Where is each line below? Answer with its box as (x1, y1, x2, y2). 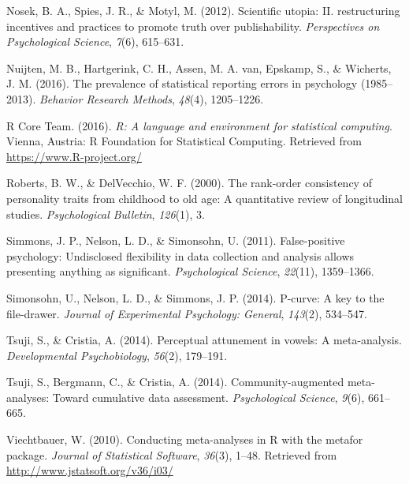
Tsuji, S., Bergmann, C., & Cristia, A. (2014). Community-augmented (6, 373, 344, 390)
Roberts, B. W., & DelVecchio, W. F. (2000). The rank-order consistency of (6, 174, 372, 191)
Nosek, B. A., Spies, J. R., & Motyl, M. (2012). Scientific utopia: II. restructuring (6, 2, 400, 18)
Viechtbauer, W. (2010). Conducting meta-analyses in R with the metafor (6, 431, 363, 448)
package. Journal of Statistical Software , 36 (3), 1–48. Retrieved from (6, 446, 337, 463)
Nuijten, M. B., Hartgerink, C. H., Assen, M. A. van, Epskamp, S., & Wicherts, (6, 59, 392, 76)
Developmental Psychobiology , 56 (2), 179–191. (6, 347, 228, 363)
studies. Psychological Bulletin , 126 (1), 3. (6, 205, 205, 222)
